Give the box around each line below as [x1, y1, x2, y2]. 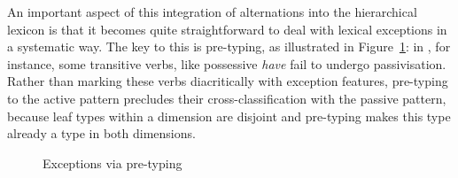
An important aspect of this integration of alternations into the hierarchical [7, 3, 417, 20]
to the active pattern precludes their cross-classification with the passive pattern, [7, 89, 446, 107]
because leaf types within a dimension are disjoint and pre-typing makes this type [7, 106, 451, 125]
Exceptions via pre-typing [43, 153, 182, 172]
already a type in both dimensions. [7, 124, 196, 143]
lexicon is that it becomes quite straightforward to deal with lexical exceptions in [7, 19, 447, 38]
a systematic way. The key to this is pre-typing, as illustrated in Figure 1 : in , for [7, 37, 451, 56]
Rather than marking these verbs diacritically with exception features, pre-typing [7, 72, 448, 90]
